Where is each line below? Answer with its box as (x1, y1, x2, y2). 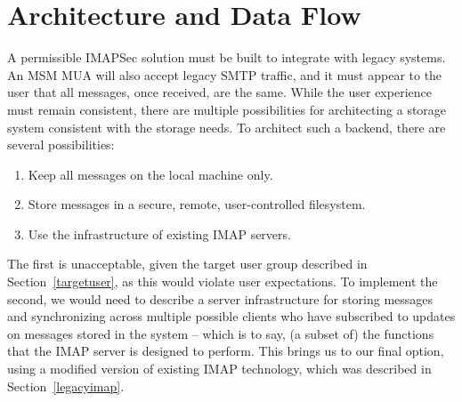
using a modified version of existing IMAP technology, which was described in (7, 359, 432, 378)
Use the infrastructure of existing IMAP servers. (28, 224, 291, 243)
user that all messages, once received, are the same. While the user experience (7, 83, 432, 101)
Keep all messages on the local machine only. (28, 165, 273, 183)
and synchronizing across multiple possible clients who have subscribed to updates (7, 307, 456, 326)
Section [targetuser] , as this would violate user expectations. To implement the (7, 272, 438, 291)
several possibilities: (7, 135, 115, 154)
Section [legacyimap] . (7, 376, 125, 395)
